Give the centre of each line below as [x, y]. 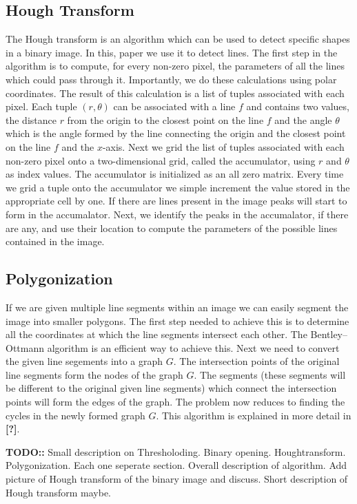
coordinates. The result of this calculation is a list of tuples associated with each [175, 93]
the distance [31, 119]
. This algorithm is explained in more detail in [254, 415]
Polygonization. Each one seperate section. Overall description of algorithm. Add [176, 465]
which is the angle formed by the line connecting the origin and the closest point [176, 133]
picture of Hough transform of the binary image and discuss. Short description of [177, 479]
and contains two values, [298, 106]
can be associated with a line [174, 106]
